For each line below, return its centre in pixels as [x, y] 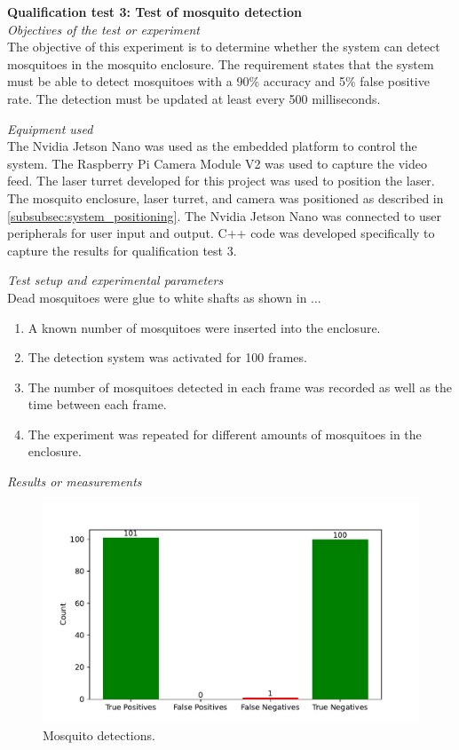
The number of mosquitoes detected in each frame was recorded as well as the [240, 387]
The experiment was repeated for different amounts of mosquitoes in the [225, 434]
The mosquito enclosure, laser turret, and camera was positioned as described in [226, 197]
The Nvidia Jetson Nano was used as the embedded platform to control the [212, 146]
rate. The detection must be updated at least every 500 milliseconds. [194, 98]
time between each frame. [97, 404]
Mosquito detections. [99, 735]
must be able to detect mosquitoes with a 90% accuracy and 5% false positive [218, 81]
